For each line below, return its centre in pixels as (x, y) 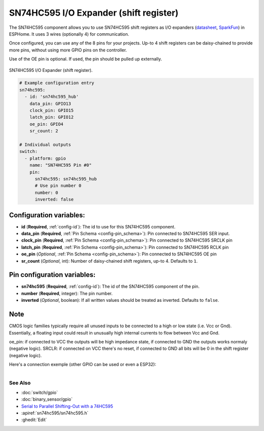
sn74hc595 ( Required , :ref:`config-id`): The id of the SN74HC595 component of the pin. (110, 287)
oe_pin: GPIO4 (46, 124)
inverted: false (54, 200)
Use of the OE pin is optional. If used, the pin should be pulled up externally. (86, 59)
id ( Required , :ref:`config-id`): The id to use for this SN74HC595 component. (98, 227)
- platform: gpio (45, 158)
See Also (20, 383)
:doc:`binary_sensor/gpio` (47, 399)
